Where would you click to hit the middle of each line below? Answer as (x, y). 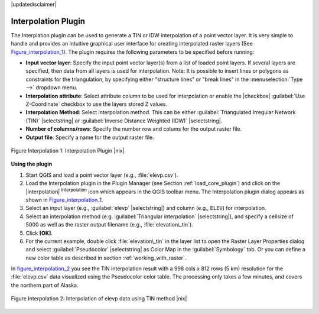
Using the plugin (32, 164)
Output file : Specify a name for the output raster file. (90, 137)
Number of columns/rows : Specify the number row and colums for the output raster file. (134, 129)
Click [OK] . (39, 233)
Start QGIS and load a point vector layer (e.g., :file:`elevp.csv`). (102, 175)
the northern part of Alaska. (45, 285)
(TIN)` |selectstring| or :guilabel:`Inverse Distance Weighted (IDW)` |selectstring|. (124, 121)
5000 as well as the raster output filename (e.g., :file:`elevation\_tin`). (109, 225)
